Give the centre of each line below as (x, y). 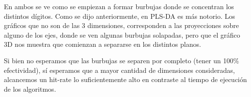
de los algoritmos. (30, 89)
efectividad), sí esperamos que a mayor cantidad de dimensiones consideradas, (119, 70)
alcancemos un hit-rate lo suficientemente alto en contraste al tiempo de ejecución (125, 79)
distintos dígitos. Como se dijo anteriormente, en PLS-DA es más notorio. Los (120, 16)
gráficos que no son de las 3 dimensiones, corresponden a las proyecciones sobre (121, 25)
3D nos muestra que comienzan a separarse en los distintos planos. (102, 44)
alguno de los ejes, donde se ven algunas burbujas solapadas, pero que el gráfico (122, 35)
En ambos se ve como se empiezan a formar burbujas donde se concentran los (119, 6)
